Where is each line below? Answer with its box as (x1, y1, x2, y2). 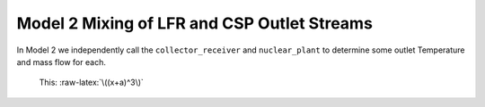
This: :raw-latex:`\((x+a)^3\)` (39, 77, 144, 88)
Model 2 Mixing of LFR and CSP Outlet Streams (16, 13, 373, 33)
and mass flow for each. (16, 56, 107, 67)
